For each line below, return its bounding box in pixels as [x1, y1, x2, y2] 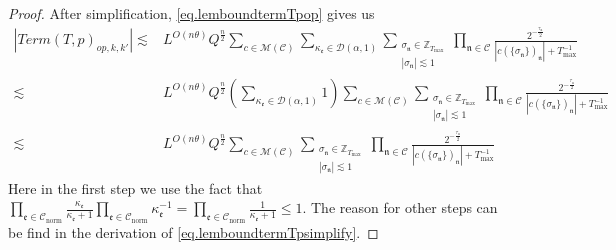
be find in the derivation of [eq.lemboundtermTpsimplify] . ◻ [8, 221, 379, 242]
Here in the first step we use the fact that [8, 177, 263, 198]
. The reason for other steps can [302, 197, 498, 218]
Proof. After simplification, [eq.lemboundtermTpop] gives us [8, 3, 375, 23]
